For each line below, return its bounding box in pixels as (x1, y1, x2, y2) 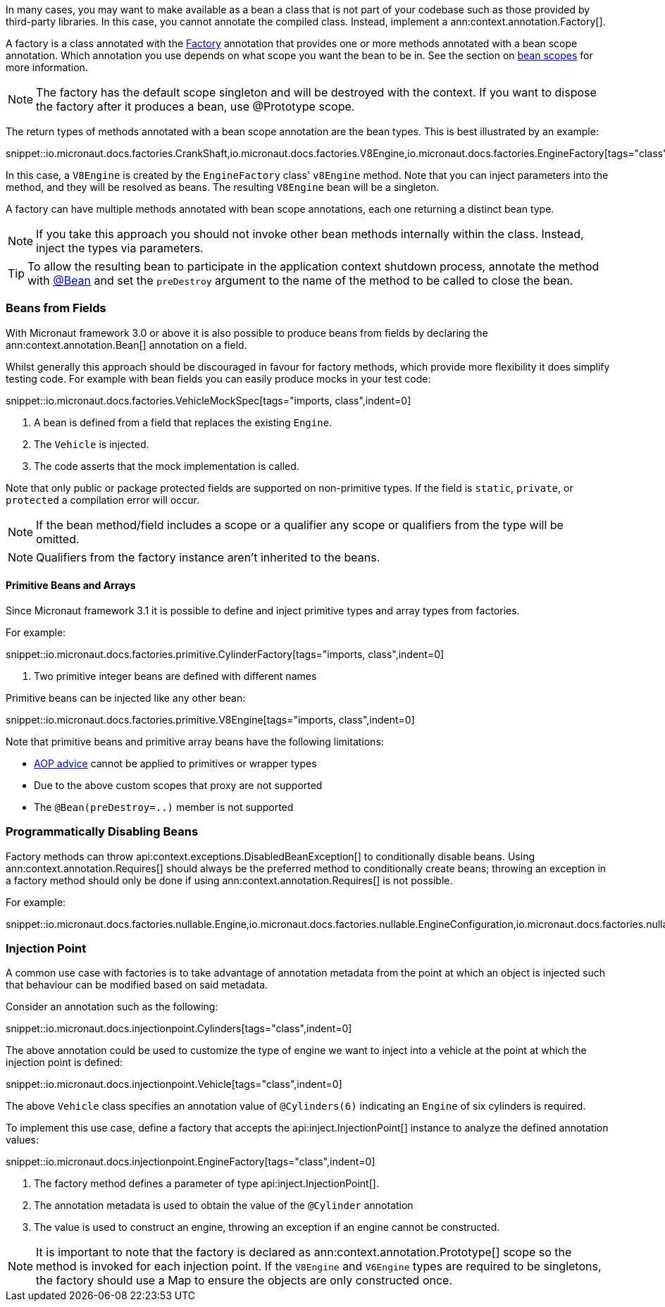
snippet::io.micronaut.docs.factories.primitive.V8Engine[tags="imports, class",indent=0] (6, 713, 415, 726)
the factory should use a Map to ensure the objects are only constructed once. (36, 1273, 453, 1288)
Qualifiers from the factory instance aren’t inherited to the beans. (36, 550, 380, 564)
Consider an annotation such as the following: (6, 1001, 218, 1013)
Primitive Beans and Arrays (6, 579, 136, 592)
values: (6, 1134, 39, 1146)
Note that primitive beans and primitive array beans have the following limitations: (6, 735, 384, 748)
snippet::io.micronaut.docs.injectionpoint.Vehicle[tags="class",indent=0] (6, 1078, 342, 1091)
